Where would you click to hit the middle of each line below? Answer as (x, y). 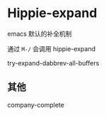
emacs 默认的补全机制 (40, 33)
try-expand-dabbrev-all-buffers (53, 63)
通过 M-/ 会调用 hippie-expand (52, 48)
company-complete (36, 105)
